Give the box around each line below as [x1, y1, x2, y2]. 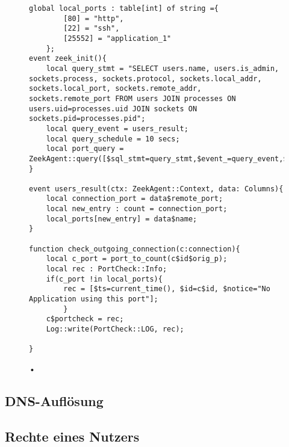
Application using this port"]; [29, 295, 158, 304]
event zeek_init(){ [29, 54, 107, 63]
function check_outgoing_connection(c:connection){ [29, 244, 240, 253]
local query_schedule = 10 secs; [46, 134, 180, 143]
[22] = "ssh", [63, 24, 120, 33]
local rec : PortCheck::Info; [46, 265, 167, 274]
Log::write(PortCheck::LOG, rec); [46, 325, 184, 333]
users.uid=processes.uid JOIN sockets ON [29, 104, 197, 113]
